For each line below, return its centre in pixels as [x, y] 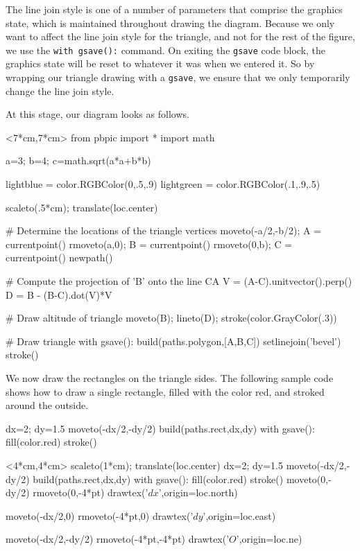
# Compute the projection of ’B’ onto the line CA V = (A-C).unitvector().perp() [179, 281]
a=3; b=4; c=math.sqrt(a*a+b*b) [78, 160]
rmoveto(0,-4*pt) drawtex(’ [91, 492]
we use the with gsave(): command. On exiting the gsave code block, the [166, 50]
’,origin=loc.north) [198, 492]
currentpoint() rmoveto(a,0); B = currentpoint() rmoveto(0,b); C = [149, 244]
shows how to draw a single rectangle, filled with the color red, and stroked [165, 391]
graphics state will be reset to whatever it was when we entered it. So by [160, 63]
